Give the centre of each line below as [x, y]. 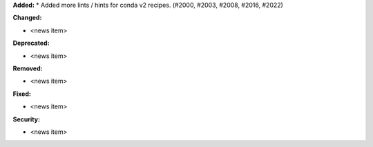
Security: [27, 119]
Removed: [28, 68]
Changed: [27, 18]
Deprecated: [31, 43]
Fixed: [22, 94]
